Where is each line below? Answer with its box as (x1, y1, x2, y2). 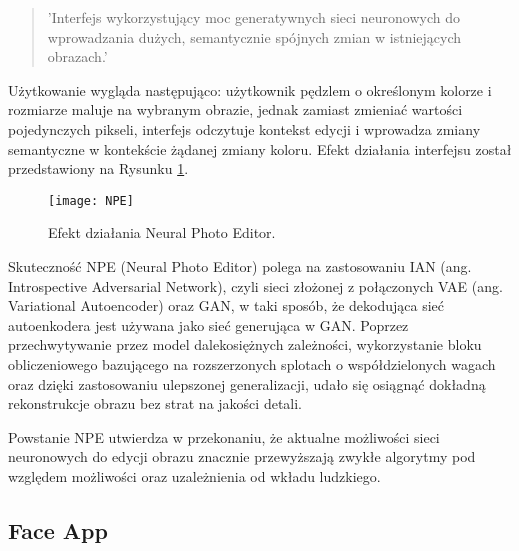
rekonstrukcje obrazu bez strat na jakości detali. (8, 393, 302, 414)
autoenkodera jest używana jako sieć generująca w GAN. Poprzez (8, 314, 409, 335)
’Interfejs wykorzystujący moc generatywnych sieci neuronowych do (47, 7, 460, 27)
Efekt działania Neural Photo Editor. (48, 222, 276, 243)
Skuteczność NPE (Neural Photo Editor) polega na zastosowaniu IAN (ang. (8, 256, 472, 276)
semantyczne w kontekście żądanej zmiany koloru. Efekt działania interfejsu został (8, 138, 512, 159)
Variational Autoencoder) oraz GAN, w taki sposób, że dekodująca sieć (8, 295, 445, 316)
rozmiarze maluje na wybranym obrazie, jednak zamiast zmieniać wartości (8, 99, 463, 120)
